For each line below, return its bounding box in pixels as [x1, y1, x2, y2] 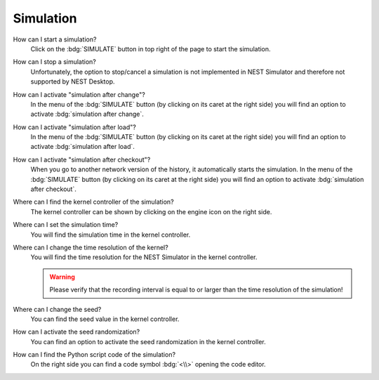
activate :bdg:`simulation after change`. [30, 110, 144, 119]
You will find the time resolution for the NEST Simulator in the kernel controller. [30, 253, 258, 261]
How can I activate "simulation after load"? [13, 123, 136, 131]
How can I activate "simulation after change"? [13, 90, 145, 98]
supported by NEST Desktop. [30, 77, 115, 86]
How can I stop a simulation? [13, 58, 96, 66]
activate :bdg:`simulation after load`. [30, 143, 135, 151]
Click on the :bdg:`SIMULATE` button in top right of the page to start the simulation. [30, 44, 271, 53]
